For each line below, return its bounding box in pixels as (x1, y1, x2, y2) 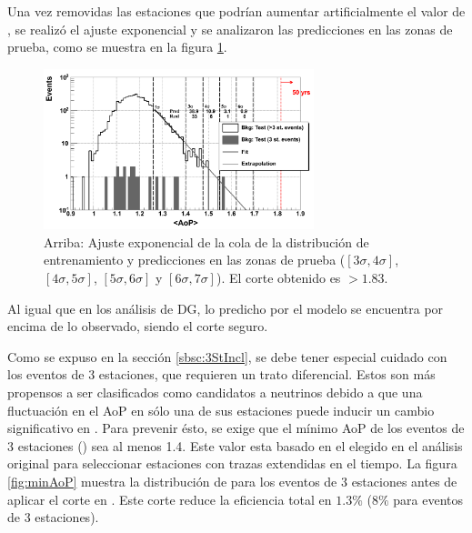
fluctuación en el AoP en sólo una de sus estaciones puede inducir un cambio (7, 400, 435, 419)
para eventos (393, 489, 464, 508)
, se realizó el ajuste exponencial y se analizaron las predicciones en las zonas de (7, 19, 453, 38)
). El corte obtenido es (216, 268, 341, 287)
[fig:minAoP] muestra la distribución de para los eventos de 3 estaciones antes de (7, 472, 457, 490)
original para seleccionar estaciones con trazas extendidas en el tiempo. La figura (7, 454, 457, 473)
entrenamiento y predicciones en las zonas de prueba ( (44, 250, 346, 269)
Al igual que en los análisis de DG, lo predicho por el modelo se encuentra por (7, 298, 444, 317)
